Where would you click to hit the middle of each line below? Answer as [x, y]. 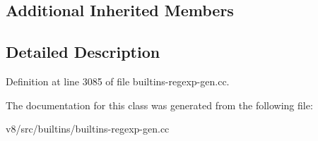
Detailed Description [83, 52]
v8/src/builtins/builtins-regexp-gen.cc [88, 129]
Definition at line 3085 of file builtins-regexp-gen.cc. [118, 81]
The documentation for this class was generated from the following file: [159, 105]
